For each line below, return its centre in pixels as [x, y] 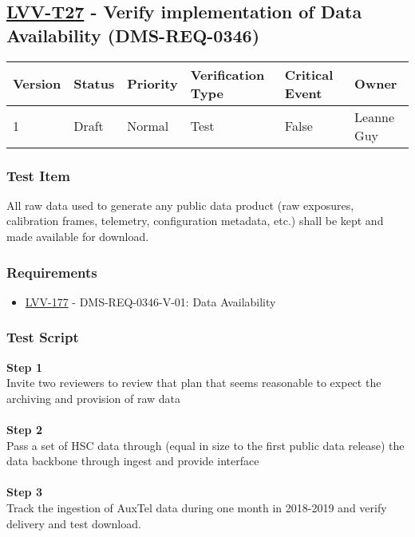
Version [37, 84]
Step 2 [24, 429]
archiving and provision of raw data [94, 398]
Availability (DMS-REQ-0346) [133, 35]
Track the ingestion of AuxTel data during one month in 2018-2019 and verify [197, 507]
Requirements [52, 272]
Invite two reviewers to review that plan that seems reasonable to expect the [194, 383]
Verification [227, 74]
